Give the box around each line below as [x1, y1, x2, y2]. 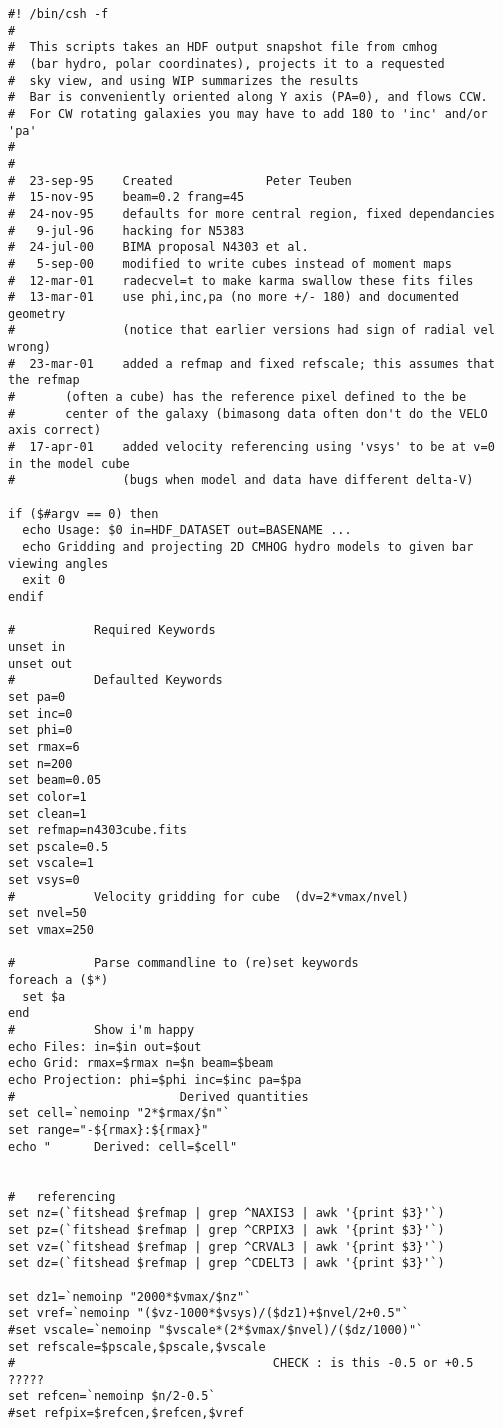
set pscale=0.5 [8, 839, 109, 854]
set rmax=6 [8, 739, 80, 754]
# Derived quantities [8, 1089, 309, 1104]
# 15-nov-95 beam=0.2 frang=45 [8, 190, 245, 205]
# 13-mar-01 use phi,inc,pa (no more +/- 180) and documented [8, 290, 460, 305]
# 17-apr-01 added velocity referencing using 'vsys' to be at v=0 [8, 440, 495, 455]
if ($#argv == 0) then [8, 506, 159, 521]
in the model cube [8, 456, 130, 471]
